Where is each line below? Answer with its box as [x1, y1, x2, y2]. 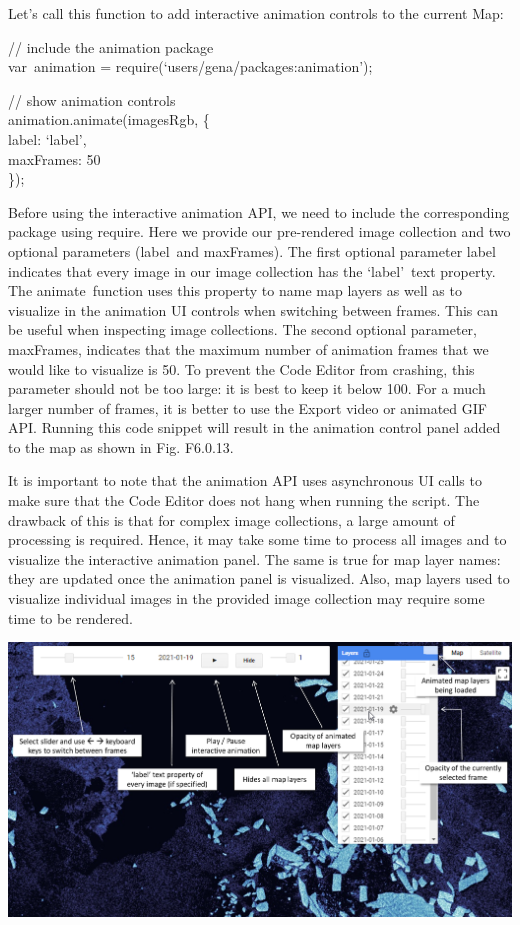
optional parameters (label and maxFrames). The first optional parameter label [8, 240, 496, 261]
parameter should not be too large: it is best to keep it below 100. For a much [8, 378, 486, 399]
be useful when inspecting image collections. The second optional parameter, [8, 319, 477, 340]
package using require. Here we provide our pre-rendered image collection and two [8, 221, 511, 242]
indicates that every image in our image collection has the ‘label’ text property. [8, 260, 496, 281]
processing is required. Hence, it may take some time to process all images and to [8, 529, 507, 550]
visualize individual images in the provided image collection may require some [8, 588, 485, 609]
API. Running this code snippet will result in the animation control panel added [8, 417, 501, 438]
